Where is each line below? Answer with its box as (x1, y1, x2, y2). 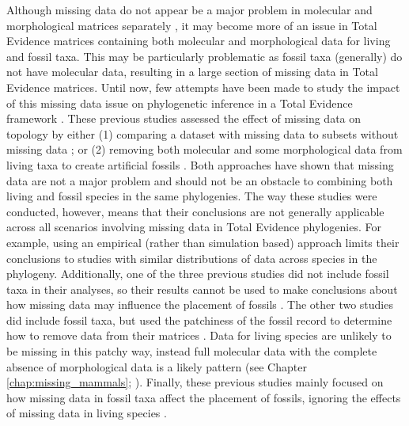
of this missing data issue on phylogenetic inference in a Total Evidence (6, 94, 353, 111)
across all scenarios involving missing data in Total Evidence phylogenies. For (6, 219, 381, 235)
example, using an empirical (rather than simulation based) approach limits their (6, 234, 400, 250)
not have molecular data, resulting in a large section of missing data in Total (6, 63, 378, 80)
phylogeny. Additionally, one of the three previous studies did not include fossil (6, 265, 389, 282)
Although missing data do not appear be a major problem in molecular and (6, 2, 373, 17)
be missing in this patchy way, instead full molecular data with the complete (6, 343, 377, 359)
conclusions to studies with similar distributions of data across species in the (6, 249, 377, 266)
